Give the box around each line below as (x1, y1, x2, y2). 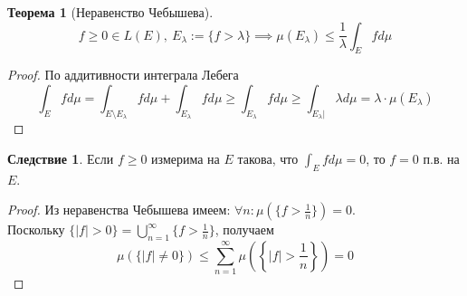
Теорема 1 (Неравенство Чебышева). (7, 3, 214, 21)
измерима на (151, 148, 220, 167)
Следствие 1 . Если (7, 148, 114, 167)
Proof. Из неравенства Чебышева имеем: (7, 200, 231, 219)
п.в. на (423, 148, 460, 167)
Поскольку (7, 220, 65, 239)
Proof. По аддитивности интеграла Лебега (7, 65, 239, 84)
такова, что (237, 148, 299, 167)
